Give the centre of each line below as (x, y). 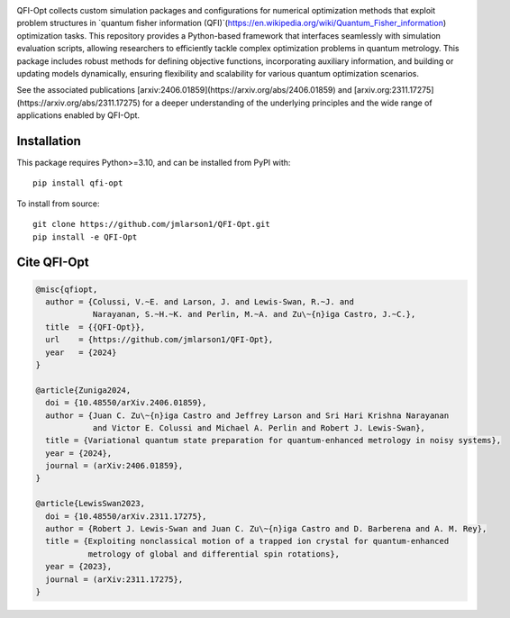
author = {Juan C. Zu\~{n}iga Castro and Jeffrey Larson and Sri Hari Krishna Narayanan (247, 415)
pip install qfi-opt (78, 183)
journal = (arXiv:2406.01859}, (114, 466)
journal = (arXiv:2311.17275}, (114, 579)
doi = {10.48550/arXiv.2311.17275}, (126, 516)
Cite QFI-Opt (53, 263)
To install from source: (58, 204)
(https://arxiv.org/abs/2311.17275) (78, 103)
